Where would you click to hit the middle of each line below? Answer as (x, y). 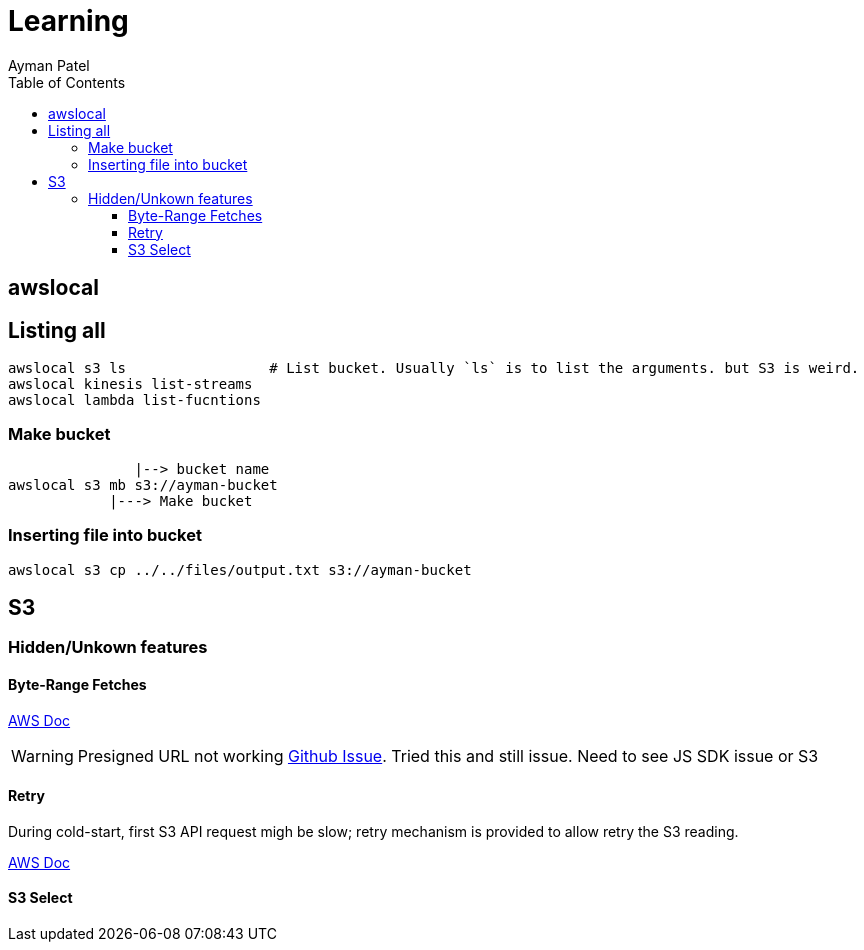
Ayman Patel (49, 65)
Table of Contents (67, 82)
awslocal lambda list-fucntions (134, 400)
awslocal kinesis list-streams (130, 384)
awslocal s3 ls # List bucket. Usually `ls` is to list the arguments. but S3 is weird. (434, 368)
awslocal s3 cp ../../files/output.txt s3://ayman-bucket (240, 569)
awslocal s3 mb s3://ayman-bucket (143, 484)
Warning (42, 755)
